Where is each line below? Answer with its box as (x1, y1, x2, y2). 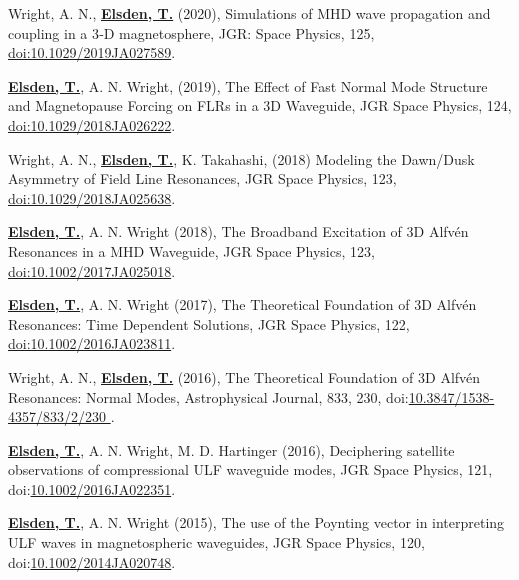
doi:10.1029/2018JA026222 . (8, 114, 176, 135)
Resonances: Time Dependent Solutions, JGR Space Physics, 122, (8, 313, 410, 334)
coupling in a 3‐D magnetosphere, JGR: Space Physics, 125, (8, 22, 375, 43)
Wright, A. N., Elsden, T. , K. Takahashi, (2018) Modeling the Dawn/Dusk (8, 148, 475, 169)
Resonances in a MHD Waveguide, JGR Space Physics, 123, (8, 240, 375, 261)
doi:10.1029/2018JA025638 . (8, 187, 176, 208)
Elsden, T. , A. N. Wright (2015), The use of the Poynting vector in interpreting (8, 512, 505, 533)
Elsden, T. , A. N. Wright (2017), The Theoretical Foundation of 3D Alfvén (8, 294, 477, 315)
